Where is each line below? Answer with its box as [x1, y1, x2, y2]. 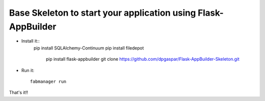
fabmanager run [30, 78, 67, 84]
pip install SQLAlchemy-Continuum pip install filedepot [33, 45, 144, 51]
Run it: [21, 67, 34, 73]
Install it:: [21, 38, 40, 44]
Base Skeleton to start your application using [9, 7, 196, 18]
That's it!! [9, 90, 28, 96]
